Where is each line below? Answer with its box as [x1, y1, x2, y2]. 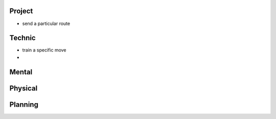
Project [9, 7, 33, 15]
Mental [9, 67, 33, 76]
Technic [9, 34, 36, 42]
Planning [9, 100, 38, 109]
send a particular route [22, 20, 71, 27]
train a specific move [22, 47, 66, 53]
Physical [9, 84, 38, 92]
